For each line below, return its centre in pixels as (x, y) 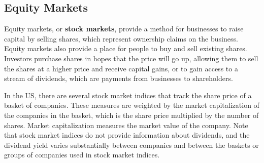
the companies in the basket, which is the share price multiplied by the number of (131, 115)
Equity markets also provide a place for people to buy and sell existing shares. (126, 48)
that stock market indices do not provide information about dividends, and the (127, 135)
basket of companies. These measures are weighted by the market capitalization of (132, 105)
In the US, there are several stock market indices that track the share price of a (128, 95)
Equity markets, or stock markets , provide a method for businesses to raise (124, 29)
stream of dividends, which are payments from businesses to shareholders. (119, 78)
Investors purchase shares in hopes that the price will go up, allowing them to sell (131, 58)
